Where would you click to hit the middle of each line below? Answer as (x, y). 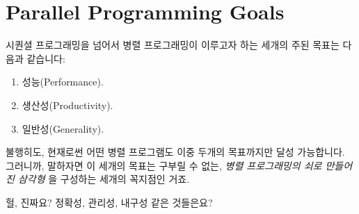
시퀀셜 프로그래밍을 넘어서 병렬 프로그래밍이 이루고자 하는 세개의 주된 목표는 (173, 45)
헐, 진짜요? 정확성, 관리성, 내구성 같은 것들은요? (109, 202)
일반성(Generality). (63, 128)
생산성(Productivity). (67, 105)
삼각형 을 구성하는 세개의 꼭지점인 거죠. (104, 179)
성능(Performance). (63, 82)
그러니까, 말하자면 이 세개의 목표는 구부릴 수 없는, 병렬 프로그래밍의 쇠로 (164, 165)
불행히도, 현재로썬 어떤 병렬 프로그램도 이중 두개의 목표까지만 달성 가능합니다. (175, 152)
